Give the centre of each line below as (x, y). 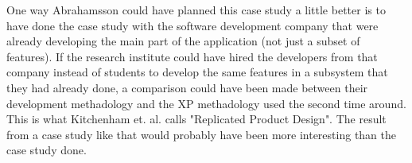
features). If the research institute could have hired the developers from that (192, 56)
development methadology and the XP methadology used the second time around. (206, 103)
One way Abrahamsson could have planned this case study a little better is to (196, 10)
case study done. (47, 150)
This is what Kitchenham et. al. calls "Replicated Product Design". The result (196, 119)
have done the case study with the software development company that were (192, 25)
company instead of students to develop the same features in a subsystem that (197, 72)
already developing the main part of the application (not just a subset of (183, 41)
